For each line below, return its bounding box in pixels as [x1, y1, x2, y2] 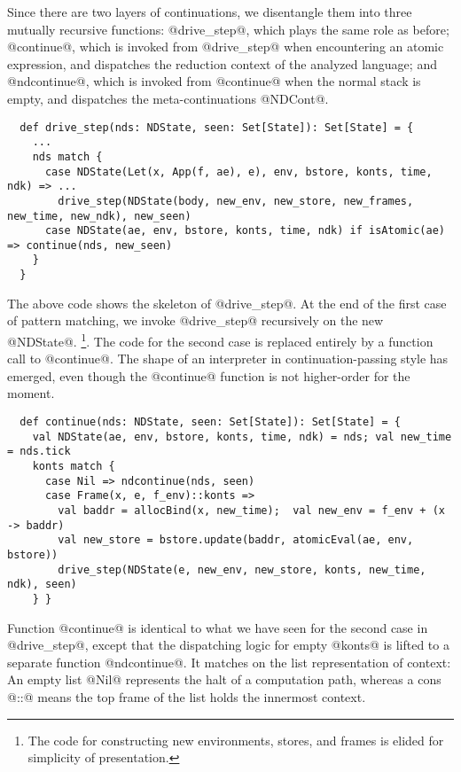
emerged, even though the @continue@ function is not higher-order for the [7, 366, 410, 385]
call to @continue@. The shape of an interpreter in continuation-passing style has [7, 349, 449, 368]
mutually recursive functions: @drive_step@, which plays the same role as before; [7, 19, 449, 38]
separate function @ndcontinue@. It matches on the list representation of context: [7, 652, 451, 671]
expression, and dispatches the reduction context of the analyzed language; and [7, 54, 437, 73]
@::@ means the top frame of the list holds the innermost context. [7, 687, 366, 706]
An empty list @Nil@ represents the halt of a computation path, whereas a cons [7, 670, 441, 689]
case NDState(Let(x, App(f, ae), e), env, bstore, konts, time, [44, 165, 433, 178]
